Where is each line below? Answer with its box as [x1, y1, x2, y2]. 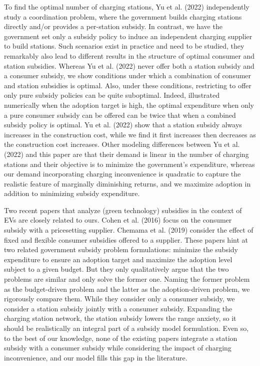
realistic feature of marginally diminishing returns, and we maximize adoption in [4, 178, 251, 189]
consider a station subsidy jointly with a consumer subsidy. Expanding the [4, 303, 232, 313]
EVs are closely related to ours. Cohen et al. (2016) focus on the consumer [4, 215, 232, 225]
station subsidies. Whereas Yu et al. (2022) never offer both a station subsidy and [4, 60, 254, 71]
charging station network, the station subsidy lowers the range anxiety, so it [4, 313, 236, 323]
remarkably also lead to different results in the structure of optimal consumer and [4, 50, 255, 61]
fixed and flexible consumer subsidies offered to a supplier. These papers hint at [4, 234, 248, 245]
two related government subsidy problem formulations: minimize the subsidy [4, 244, 238, 255]
